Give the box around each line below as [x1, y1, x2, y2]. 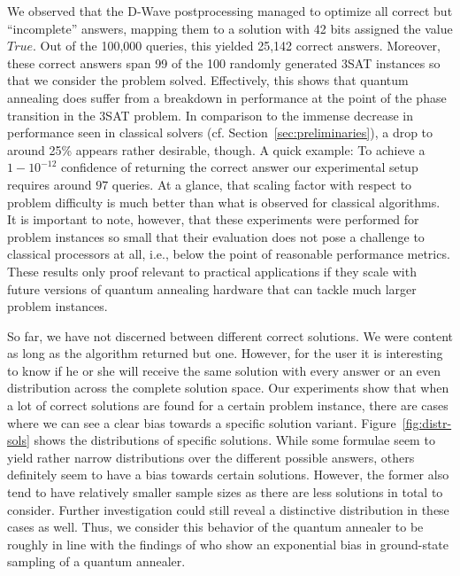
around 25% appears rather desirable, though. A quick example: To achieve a [7, 140, 425, 159]
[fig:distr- [402, 413, 452, 432]
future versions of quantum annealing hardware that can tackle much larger [7, 279, 417, 298]
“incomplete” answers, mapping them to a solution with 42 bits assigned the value [7, 19, 453, 37]
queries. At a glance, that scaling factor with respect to [111, 175, 412, 193]
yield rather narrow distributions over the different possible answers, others [7, 448, 415, 466]
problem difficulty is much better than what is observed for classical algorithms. [7, 192, 441, 211]
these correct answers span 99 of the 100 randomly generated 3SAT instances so [7, 53, 441, 72]
